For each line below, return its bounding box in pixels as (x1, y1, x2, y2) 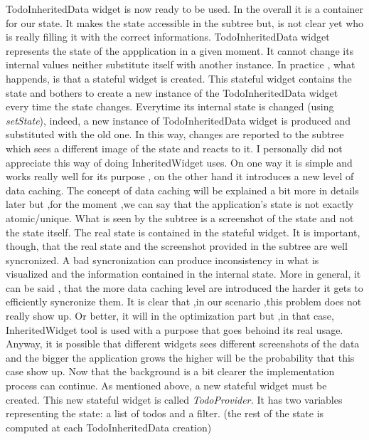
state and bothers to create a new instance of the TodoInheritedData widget (6, 85, 338, 100)
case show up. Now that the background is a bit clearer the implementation (6, 364, 335, 379)
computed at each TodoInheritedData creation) (6, 419, 212, 434)
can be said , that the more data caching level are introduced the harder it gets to (6, 280, 363, 295)
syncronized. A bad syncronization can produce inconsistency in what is (6, 252, 319, 267)
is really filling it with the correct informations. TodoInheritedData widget (6, 29, 330, 44)
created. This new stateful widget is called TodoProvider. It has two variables (6, 392, 343, 407)
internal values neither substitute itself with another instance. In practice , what (6, 57, 355, 72)
